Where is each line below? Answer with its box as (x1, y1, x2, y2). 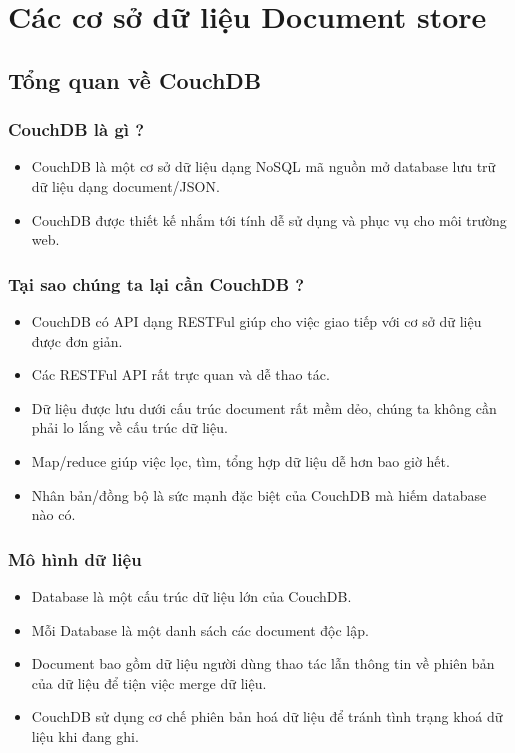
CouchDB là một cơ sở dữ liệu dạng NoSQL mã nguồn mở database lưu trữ (31, 156, 496, 177)
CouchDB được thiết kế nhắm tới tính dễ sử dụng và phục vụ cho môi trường (31, 209, 507, 230)
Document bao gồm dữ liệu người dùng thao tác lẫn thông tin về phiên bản (31, 653, 495, 674)
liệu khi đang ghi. (31, 725, 139, 746)
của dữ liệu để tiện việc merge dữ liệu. (31, 672, 267, 693)
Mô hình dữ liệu (8, 546, 142, 571)
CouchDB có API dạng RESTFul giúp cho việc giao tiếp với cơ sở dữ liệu (31, 310, 482, 331)
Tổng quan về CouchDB (8, 64, 262, 95)
